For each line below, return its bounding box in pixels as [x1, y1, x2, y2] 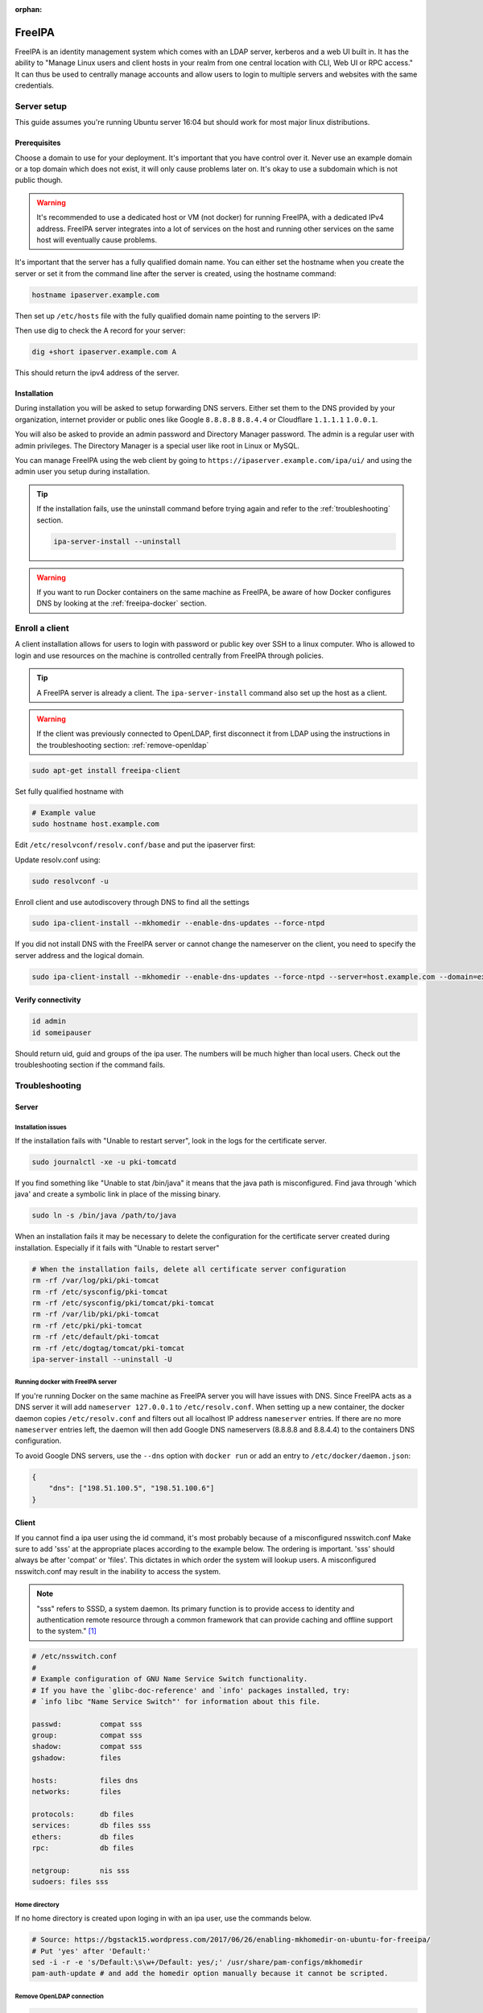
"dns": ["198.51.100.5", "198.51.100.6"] [48, 1484, 215, 1493]
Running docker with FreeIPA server [14, 1378, 117, 1387]
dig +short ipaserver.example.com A [31, 347, 177, 357]
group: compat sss [31, 1731, 142, 1740]
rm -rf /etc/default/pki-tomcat [31, 1333, 160, 1341]
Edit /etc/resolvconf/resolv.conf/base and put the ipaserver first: [14, 840, 256, 849]
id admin [31, 1017, 67, 1026]
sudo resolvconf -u [31, 876, 109, 886]
